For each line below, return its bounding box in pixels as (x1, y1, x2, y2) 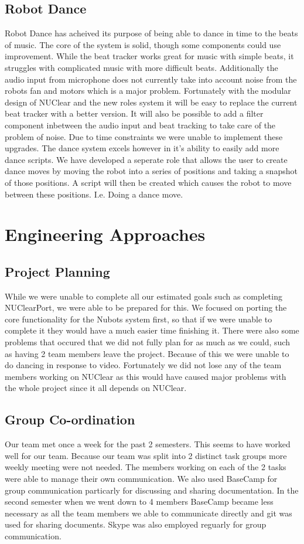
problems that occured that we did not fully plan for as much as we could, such (5, 336, 290, 348)
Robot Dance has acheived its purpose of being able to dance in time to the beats (5, 27, 298, 39)
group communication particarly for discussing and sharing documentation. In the (5, 484, 299, 496)
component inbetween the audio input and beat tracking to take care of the (5, 118, 276, 131)
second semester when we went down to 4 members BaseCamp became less (5, 495, 274, 508)
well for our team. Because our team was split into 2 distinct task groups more (5, 449, 287, 461)
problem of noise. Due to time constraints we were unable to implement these (5, 130, 283, 142)
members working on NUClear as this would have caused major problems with (5, 370, 286, 382)
